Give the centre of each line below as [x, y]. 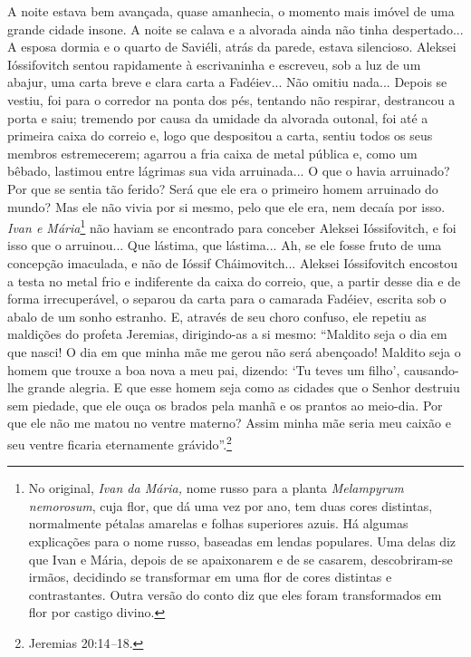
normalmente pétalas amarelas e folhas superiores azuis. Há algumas [218, 523]
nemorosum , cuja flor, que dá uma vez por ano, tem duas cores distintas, [231, 505]
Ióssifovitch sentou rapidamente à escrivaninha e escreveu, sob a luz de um [214, 64]
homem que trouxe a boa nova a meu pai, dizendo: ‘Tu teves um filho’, [204, 369]
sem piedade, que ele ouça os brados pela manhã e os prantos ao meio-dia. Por [225, 405]
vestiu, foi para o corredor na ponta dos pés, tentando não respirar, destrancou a [231, 99]
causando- [431, 369]
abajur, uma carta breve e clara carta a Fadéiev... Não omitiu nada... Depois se [227, 82]
